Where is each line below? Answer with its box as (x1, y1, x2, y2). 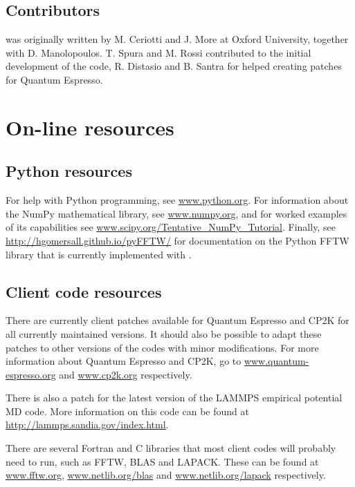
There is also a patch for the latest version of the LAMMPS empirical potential (6, 390, 343, 405)
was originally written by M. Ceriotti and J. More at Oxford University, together (6, 32, 349, 46)
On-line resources (6, 113, 174, 141)
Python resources (6, 160, 132, 182)
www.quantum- (244, 354, 309, 368)
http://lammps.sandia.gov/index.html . (6, 417, 169, 432)
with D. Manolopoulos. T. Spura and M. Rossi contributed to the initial (6, 45, 311, 59)
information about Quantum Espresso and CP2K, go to (6, 354, 242, 368)
